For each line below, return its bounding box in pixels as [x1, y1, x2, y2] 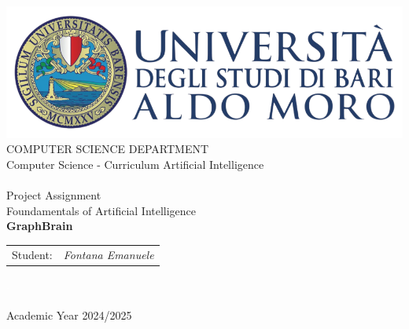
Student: [12, 246, 53, 262]
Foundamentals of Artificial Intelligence [6, 202, 197, 218]
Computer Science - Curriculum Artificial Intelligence [6, 155, 264, 172]
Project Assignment [6, 186, 101, 203]
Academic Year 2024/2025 [6, 306, 132, 323]
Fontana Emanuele [63, 246, 154, 262]
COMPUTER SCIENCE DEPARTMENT [6, 141, 209, 157]
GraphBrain [6, 218, 73, 234]
